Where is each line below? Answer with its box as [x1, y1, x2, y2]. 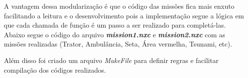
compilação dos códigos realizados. [4, 64, 106, 75]
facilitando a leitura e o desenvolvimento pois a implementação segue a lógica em [4, 10, 244, 20]
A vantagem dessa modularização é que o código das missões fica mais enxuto [4, 1, 234, 11]
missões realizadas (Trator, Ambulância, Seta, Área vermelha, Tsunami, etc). [4, 39, 232, 49]
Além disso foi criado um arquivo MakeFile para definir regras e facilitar [4, 55, 219, 65]
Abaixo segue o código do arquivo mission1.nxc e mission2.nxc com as [4, 29, 225, 39]
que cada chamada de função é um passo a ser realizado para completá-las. [4, 20, 226, 30]
